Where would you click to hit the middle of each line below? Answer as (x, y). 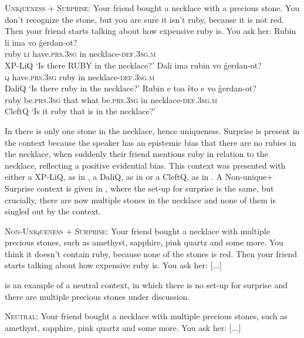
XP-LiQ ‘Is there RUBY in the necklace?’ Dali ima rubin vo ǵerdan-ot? (133, 65)
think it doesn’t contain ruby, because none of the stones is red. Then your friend (151, 253)
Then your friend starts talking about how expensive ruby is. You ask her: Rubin (151, 31)
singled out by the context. (53, 211)
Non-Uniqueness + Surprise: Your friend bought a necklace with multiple (137, 231)
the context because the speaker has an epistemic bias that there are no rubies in (151, 142)
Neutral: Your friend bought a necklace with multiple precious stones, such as (146, 316)
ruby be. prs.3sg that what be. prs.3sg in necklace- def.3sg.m (111, 99)
